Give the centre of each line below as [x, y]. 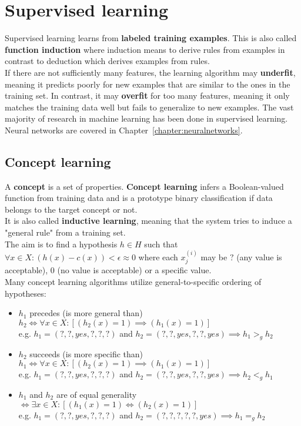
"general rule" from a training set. [65, 232]
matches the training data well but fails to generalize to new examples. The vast [149, 107]
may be [214, 257]
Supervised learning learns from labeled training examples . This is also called [151, 38]
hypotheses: [26, 293]
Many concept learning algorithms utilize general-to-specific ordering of [133, 282]
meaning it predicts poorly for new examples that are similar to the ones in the [148, 84]
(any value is [259, 257]
